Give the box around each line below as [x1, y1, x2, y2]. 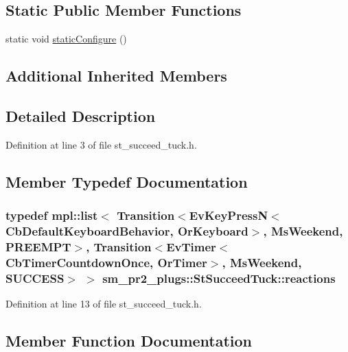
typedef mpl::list [5, 207, 98, 224]
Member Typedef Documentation [5, 171, 248, 192]
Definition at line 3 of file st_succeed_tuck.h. [5, 137, 197, 151]
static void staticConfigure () [5, 32, 127, 46]
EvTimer [166, 238, 216, 255]
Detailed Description [5, 105, 156, 126]
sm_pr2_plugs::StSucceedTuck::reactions [102, 269, 336, 286]
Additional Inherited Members [5, 65, 227, 86]
